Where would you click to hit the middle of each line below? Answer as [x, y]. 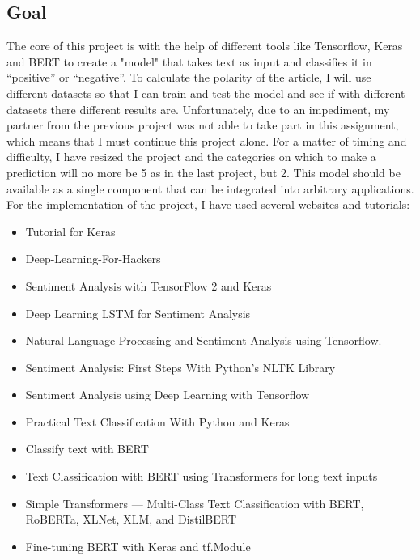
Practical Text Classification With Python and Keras [157, 421]
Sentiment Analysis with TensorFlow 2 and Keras [148, 285]
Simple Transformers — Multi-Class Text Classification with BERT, [195, 503]
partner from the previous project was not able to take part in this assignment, [203, 125]
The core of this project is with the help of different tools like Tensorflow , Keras [205, 46]
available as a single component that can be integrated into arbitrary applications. [210, 188]
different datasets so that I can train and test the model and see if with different [206, 93]
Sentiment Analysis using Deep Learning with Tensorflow [168, 395]
